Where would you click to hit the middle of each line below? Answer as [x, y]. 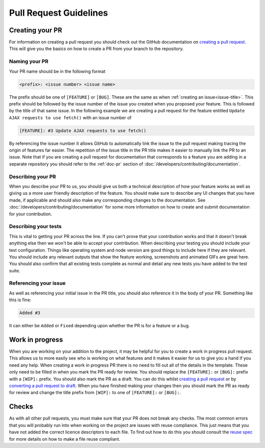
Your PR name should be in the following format [57, 71]
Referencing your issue [37, 283]
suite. [15, 270]
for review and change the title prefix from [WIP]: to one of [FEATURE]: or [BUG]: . [95, 393]
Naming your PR [29, 61]
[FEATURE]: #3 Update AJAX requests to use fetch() [83, 131]
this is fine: [20, 300]
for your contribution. [31, 214]
